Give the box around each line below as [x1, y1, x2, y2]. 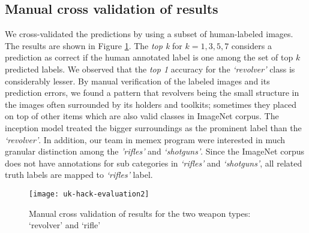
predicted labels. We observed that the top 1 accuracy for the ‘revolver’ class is [5, 62, 295, 75]
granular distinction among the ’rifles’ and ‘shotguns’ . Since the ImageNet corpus [5, 145, 304, 158]
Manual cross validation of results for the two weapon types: [29, 207, 251, 219]
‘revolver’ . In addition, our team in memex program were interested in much [5, 133, 286, 146]
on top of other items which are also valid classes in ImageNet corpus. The [5, 110, 279, 122]
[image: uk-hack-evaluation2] [29, 189, 149, 198]
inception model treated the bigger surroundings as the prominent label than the [5, 121, 302, 134]
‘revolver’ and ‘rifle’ [29, 219, 101, 231]
